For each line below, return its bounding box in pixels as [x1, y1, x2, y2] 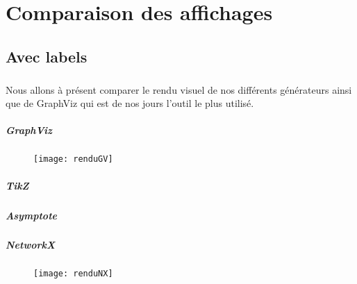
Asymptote [6, 208, 57, 222]
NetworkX [6, 237, 56, 252]
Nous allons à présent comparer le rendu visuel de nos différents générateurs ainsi [6, 82, 352, 97]
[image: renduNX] [33, 269, 113, 279]
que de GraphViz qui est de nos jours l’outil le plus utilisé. [6, 96, 254, 110]
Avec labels [6, 45, 88, 67]
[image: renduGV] [33, 154, 113, 165]
